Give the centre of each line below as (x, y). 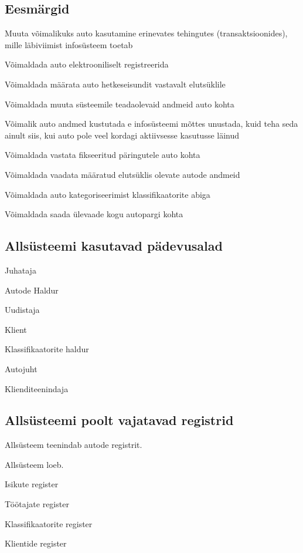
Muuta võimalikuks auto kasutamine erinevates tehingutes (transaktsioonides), (146, 33)
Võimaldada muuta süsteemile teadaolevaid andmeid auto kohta (120, 104)
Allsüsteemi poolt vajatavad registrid (119, 420)
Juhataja (21, 270)
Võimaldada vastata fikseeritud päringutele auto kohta (103, 155)
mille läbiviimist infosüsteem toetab (69, 44)
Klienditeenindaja (37, 388)
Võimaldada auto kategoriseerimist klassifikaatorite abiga (108, 194)
